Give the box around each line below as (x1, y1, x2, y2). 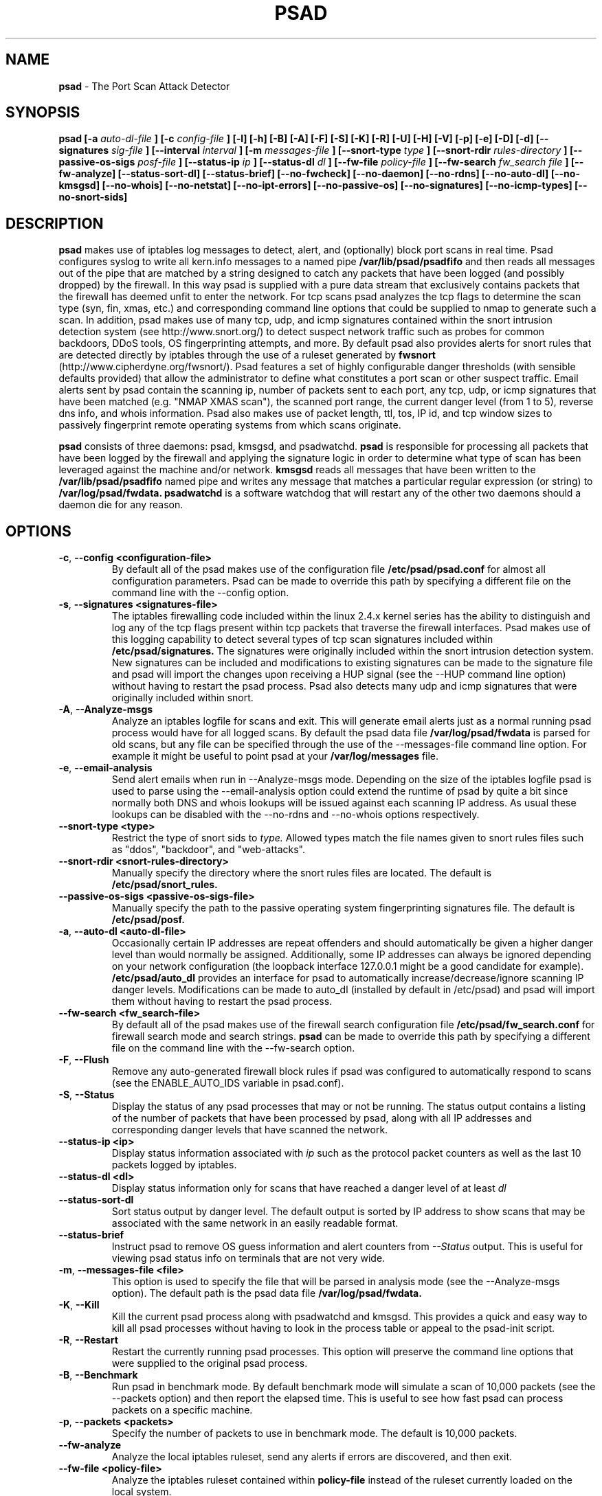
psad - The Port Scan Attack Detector (58, 80, 230, 92)
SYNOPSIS (5, 104, 80, 122)
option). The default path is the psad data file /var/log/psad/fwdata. (111, 1287, 422, 1300)
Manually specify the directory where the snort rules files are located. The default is (111, 867, 492, 879)
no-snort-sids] (58, 191, 128, 203)
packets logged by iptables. (111, 1159, 237, 1171)
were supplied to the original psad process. (111, 1357, 308, 1370)
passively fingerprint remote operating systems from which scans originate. (58, 419, 401, 431)
